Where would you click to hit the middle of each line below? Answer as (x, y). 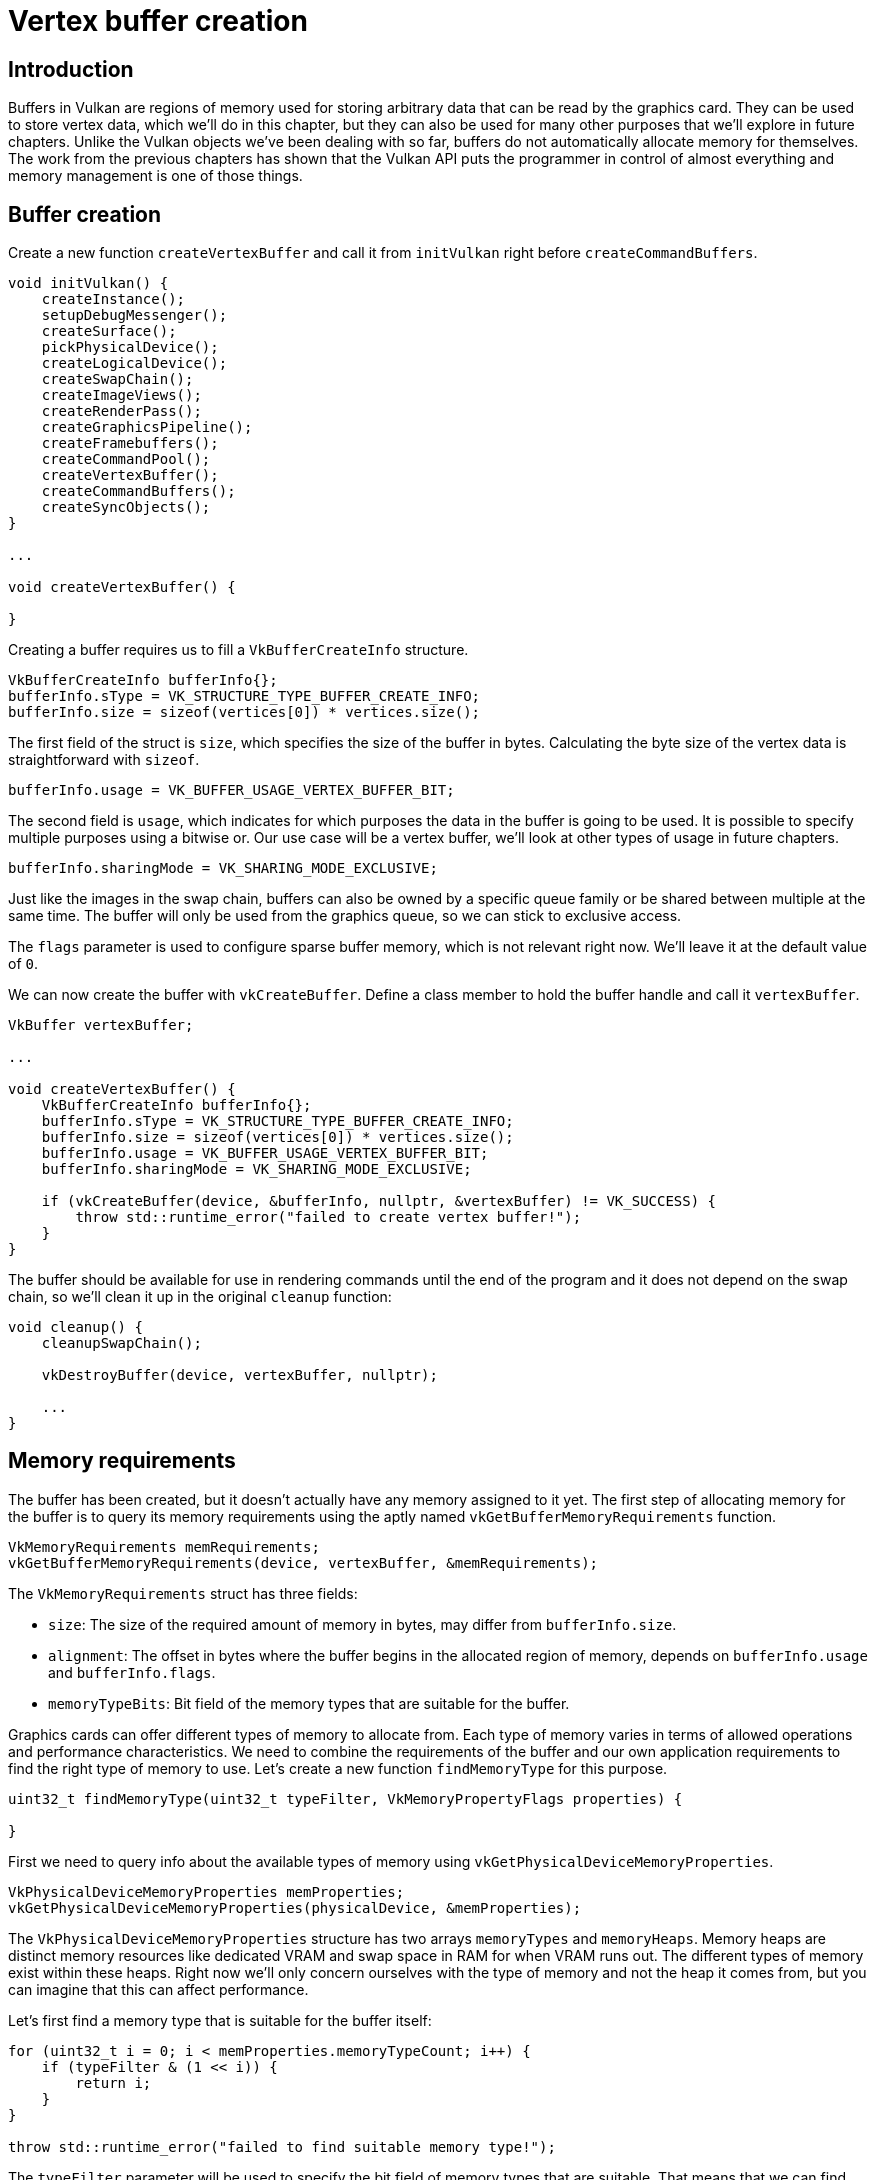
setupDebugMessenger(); (134, 315)
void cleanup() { (75, 1327)
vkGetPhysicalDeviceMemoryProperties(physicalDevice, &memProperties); (295, 1907)
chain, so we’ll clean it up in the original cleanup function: (200, 1297)
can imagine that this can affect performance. (158, 1989)
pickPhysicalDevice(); (130, 347)
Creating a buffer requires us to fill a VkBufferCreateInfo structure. (238, 650)
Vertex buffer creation (158, 21)
